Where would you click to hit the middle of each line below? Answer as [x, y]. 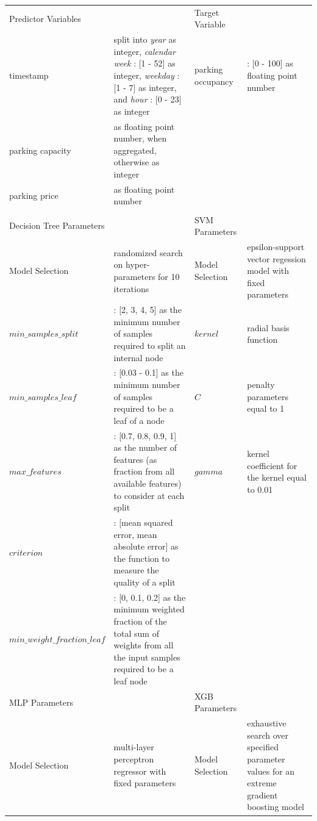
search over [268, 735]
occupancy [214, 81]
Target [207, 12]
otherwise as [137, 162]
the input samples [147, 657]
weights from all [144, 645]
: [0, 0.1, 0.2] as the [150, 597]
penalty [261, 384]
